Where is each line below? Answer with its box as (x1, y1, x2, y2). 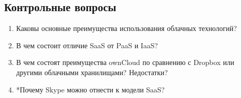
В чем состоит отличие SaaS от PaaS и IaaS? (16, 40, 158, 50)
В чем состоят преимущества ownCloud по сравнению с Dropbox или (16, 57, 234, 68)
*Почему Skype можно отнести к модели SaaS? (16, 84, 165, 94)
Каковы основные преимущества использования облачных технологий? (16, 23, 237, 34)
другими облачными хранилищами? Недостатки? (16, 67, 168, 77)
